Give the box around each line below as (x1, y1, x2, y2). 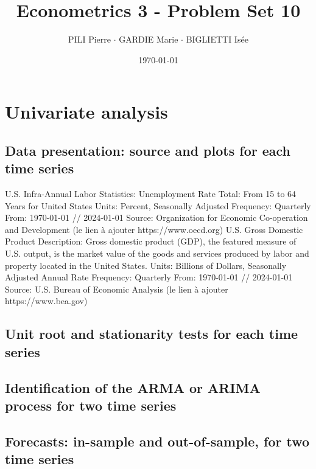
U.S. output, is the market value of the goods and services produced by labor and (5, 247, 309, 260)
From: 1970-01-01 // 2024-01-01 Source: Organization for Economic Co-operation (5, 211, 308, 224)
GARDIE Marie (119, 33, 178, 46)
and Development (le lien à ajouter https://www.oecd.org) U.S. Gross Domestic (5, 223, 303, 235)
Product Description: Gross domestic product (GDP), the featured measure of (5, 235, 297, 248)
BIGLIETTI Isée (186, 33, 248, 46)
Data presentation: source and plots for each (5, 141, 290, 159)
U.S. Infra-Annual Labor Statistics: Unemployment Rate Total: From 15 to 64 (5, 187, 297, 200)
